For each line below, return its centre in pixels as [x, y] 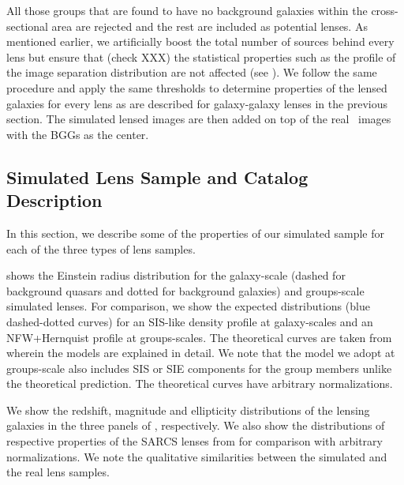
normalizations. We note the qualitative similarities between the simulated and [197, 456]
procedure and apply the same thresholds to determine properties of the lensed [197, 87]
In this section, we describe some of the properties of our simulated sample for [196, 233]
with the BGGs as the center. [78, 134]
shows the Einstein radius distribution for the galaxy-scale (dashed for [176, 275]
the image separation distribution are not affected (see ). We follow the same [192, 72]
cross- [385, 10]
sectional [27, 26]
